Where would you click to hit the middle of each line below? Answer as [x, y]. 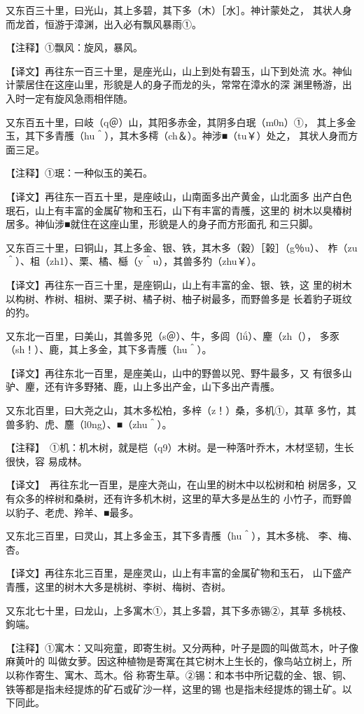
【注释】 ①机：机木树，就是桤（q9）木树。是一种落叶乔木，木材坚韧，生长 [180, 447]
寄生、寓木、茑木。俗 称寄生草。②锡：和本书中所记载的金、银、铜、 [193, 674]
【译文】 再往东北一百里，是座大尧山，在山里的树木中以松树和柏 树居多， [176, 485]
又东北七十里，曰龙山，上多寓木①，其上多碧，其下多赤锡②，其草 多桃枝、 [179, 610]
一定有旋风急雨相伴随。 [79, 98]
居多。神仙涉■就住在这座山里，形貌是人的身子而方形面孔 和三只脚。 [162, 224]
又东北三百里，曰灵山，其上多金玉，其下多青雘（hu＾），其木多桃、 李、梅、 [182, 536]
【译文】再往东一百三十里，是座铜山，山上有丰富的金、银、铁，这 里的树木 [179, 284]
